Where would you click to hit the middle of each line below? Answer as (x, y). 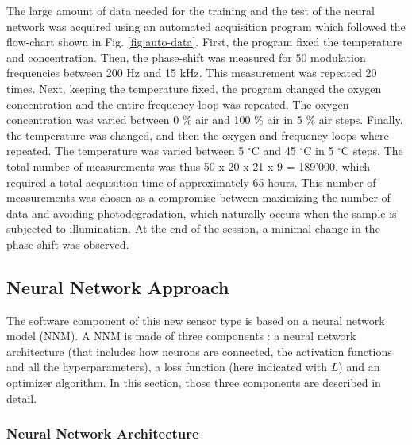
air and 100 (223, 120)
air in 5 (285, 120)
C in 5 (319, 151)
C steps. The (372, 151)
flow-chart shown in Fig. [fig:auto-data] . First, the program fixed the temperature (204, 42)
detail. (22, 398)
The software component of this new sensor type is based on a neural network (196, 320)
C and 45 (273, 151)
